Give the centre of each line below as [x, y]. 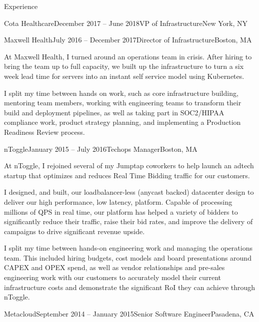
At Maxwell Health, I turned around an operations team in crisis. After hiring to [128, 56]
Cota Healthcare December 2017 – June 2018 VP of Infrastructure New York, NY [126, 23]
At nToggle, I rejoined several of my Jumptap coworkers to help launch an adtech [129, 165]
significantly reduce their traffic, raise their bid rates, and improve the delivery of [128, 221]
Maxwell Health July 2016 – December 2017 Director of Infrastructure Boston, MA [128, 40]
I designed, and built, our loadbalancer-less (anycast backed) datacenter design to [129, 192]
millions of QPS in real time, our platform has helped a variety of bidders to [121, 211]
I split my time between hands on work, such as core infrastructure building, [121, 93]
